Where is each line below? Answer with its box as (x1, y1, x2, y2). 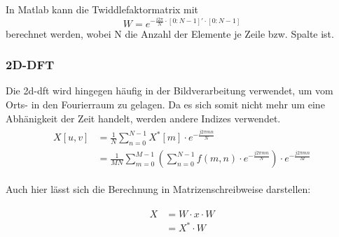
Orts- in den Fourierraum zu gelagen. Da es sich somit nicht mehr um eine (6, 96, 325, 111)
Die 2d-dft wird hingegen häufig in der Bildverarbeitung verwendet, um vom (6, 83, 333, 98)
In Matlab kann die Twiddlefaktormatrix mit (6, 2, 199, 16)
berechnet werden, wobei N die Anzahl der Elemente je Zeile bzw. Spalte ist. (6, 26, 334, 41)
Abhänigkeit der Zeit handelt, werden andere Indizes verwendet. (6, 110, 281, 125)
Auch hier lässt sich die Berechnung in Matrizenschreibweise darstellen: (6, 182, 311, 196)
